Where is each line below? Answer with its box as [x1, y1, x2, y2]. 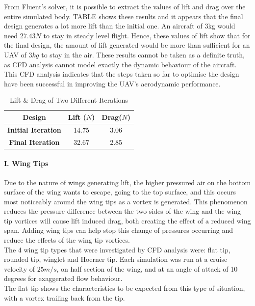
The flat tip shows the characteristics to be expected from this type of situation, [4, 283, 245, 293]
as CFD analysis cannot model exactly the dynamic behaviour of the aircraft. [4, 59, 237, 69]
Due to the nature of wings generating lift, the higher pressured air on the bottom [4, 177, 251, 187]
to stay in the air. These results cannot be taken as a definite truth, [41, 49, 245, 59]
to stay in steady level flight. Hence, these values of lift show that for [43, 30, 251, 40]
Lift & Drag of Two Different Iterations [10, 95, 128, 105]
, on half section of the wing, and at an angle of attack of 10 [56, 263, 238, 274]
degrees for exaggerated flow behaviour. [4, 273, 123, 283]
